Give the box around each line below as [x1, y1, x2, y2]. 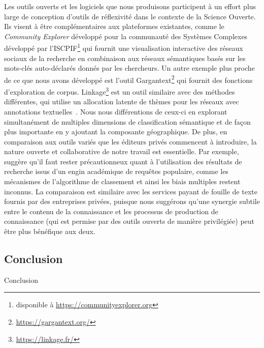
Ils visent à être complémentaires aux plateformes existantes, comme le [4, 21, 224, 32]
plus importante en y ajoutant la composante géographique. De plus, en [4, 126, 227, 137]
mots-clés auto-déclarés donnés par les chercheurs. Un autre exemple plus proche [4, 63, 255, 73]
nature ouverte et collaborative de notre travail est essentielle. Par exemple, [4, 146, 239, 157]
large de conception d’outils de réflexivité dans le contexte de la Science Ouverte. [4, 11, 256, 21]
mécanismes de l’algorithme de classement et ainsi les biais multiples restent [4, 176, 241, 187]
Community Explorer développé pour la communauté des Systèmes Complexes [4, 31, 248, 41]
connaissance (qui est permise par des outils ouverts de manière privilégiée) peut [4, 216, 255, 226]
